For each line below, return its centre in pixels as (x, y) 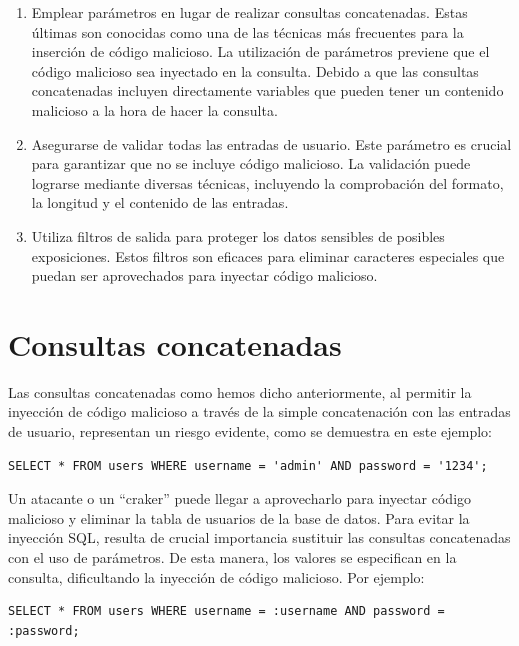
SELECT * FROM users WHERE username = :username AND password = (226, 611)
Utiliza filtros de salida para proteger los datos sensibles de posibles (238, 235)
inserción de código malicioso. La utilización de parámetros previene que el (260, 51)
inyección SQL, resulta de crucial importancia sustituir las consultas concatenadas (259, 537)
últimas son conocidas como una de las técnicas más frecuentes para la (247, 31)
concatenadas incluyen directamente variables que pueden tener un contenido (267, 90)
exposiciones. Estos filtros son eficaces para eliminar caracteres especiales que (268, 255)
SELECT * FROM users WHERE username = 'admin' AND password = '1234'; (248, 465)
